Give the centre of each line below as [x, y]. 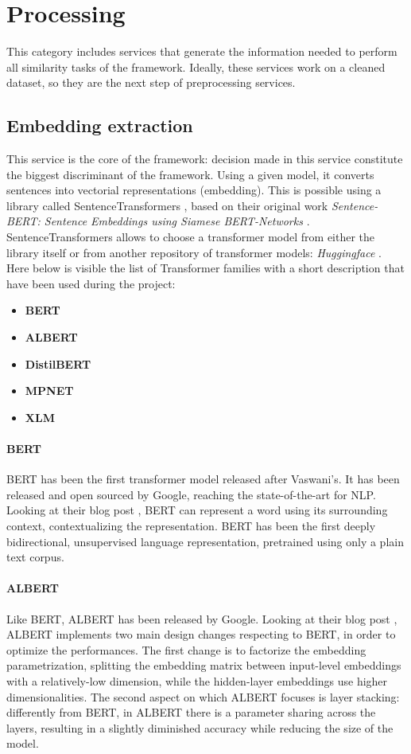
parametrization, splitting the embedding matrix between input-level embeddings [204, 665]
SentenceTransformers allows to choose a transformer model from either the [191, 237]
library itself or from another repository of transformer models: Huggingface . [194, 252]
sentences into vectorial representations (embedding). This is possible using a [194, 190]
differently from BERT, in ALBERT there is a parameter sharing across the [191, 712]
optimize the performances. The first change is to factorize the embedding [186, 649]
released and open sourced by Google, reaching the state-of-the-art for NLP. [191, 494]
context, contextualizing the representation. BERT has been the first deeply [191, 525]
